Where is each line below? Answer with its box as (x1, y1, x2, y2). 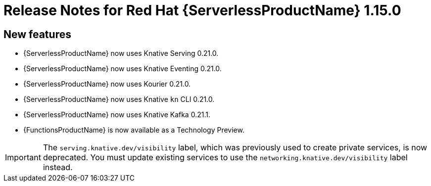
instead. (43, 162, 73, 173)
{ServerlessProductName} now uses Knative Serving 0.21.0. (23, 49, 219, 58)
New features (3, 28, 71, 41)
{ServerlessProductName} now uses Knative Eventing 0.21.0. (23, 64, 222, 73)
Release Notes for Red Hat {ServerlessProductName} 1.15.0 (3, 2, 401, 19)
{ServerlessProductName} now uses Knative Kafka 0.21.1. (23, 110, 210, 119)
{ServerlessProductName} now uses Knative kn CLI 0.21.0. (23, 95, 215, 104)
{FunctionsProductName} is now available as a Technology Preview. (23, 126, 244, 135)
